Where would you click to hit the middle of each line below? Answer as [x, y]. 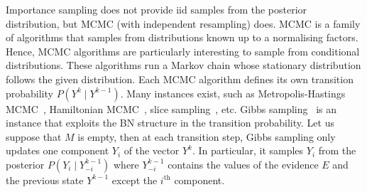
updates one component [57, 150]
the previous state [45, 180]
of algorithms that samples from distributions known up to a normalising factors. [182, 37]
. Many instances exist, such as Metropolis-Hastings [233, 93]
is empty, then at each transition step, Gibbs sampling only [207, 136]
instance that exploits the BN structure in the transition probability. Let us [170, 123]
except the [135, 180]
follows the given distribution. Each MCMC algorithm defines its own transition [180, 79]
